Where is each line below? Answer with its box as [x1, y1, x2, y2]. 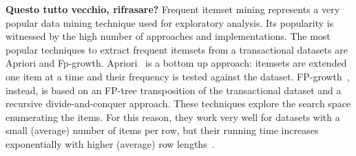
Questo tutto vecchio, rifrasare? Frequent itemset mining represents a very [6, 2, 340, 16]
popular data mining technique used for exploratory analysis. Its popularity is [6, 15, 334, 30]
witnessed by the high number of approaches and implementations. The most [6, 29, 331, 43]
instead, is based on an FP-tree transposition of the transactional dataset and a [6, 82, 342, 97]
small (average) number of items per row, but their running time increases [6, 123, 319, 137]
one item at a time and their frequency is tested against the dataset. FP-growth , [6, 69, 350, 83]
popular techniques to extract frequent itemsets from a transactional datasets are [6, 42, 348, 56]
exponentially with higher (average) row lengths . [6, 136, 215, 151]
